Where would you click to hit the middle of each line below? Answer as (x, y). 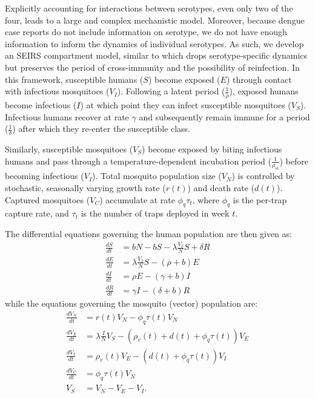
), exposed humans (264, 91)
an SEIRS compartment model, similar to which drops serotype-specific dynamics (156, 55)
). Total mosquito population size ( (157, 176)
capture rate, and (37, 213)
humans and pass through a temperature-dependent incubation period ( (138, 161)
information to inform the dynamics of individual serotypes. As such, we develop (154, 43)
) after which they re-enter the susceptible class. (101, 129)
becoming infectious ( (45, 176)
